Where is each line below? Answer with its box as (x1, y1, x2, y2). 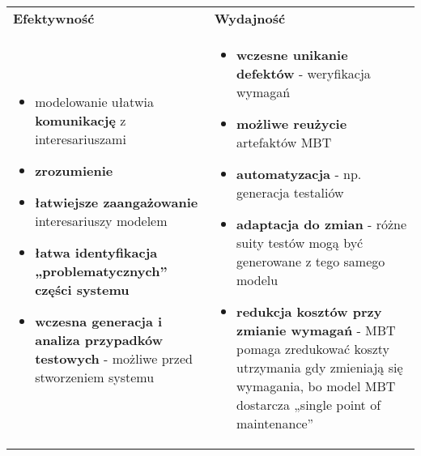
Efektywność (13, 9, 95, 28)
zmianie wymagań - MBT (236, 321, 396, 339)
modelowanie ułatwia (35, 92, 154, 111)
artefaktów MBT (236, 133, 332, 151)
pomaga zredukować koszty (236, 339, 390, 358)
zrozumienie (35, 160, 113, 180)
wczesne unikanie (236, 45, 348, 64)
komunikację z (35, 110, 126, 130)
